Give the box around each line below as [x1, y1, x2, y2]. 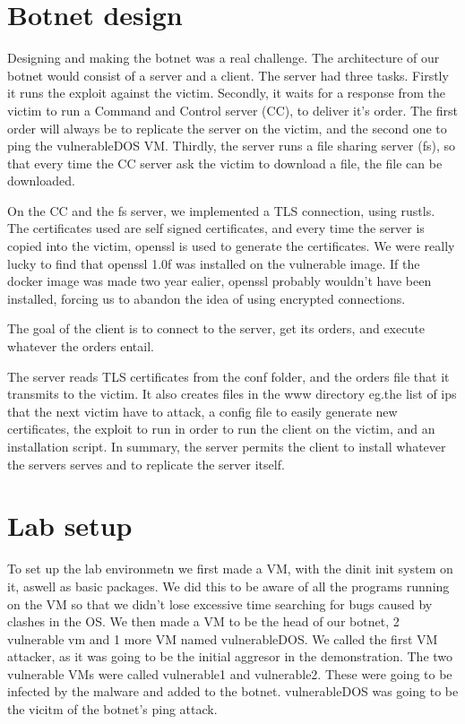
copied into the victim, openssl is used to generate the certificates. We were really [7, 237, 455, 255]
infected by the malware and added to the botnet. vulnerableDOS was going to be [7, 682, 459, 701]
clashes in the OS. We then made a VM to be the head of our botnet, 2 [7, 612, 400, 631]
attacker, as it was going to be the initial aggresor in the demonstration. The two [7, 647, 453, 666]
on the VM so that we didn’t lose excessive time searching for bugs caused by [7, 594, 433, 613]
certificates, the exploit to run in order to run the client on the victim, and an [7, 419, 435, 438]
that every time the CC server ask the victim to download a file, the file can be [7, 153, 443, 172]
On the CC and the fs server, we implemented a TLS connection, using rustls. [7, 201, 435, 220]
